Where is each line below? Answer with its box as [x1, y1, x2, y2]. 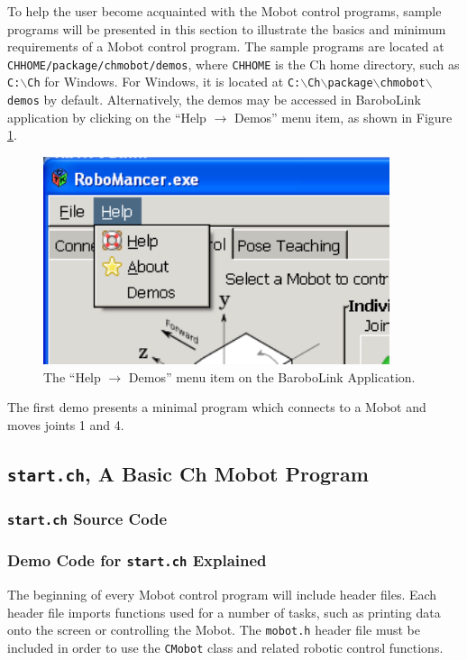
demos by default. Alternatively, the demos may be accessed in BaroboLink [7, 90, 421, 109]
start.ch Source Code [7, 507, 168, 529]
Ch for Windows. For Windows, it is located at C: [27, 72, 301, 91]
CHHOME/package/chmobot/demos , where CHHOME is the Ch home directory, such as [7, 54, 460, 73]
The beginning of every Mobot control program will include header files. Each [7, 584, 437, 603]
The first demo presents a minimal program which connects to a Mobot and [7, 398, 426, 417]
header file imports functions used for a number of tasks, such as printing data [7, 602, 441, 621]
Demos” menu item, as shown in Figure [233, 107, 453, 126]
